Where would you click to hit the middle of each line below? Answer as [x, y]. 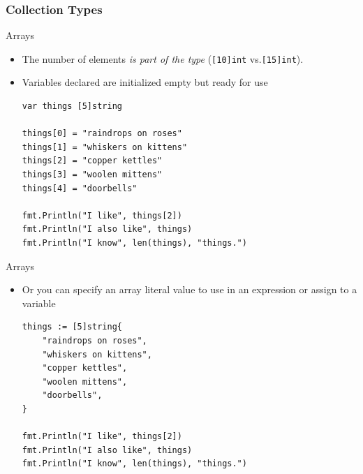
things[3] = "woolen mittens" [92, 175]
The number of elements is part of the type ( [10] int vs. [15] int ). [163, 58]
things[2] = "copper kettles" [92, 161]
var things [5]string [72, 106]
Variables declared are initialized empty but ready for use [145, 82]
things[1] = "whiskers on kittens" [105, 147]
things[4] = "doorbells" [80, 188]
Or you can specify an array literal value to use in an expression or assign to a [190, 289]
